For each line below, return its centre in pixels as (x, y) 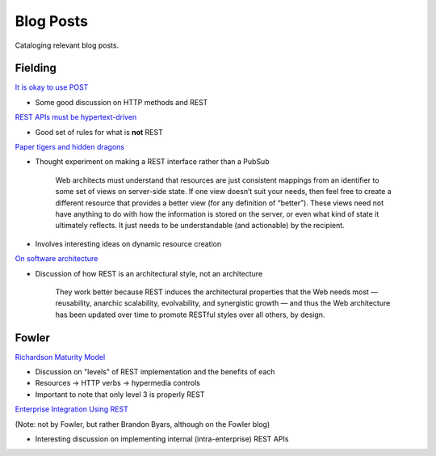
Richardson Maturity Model (60, 357)
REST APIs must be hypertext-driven (76, 117)
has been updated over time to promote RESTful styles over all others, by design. (190, 315)
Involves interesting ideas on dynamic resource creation (128, 243)
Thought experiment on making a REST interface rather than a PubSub (152, 162)
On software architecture (57, 259)
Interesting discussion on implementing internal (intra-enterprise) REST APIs (162, 439)
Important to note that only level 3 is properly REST (120, 394)
